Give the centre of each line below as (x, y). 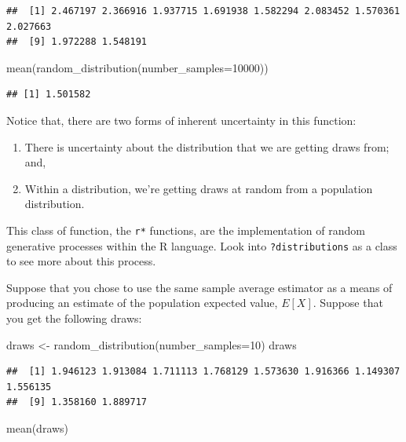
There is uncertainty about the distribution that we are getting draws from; (207, 146)
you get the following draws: (74, 318)
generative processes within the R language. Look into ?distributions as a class (202, 245)
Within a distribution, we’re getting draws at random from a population (199, 188)
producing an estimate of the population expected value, (142, 303)
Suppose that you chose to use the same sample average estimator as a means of (199, 287)
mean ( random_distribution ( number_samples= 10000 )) (137, 67)
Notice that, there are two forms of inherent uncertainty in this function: (181, 120)
